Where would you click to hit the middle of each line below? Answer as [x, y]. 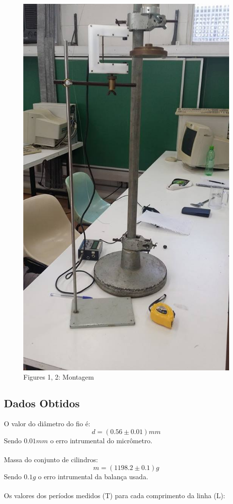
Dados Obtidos [42, 403]
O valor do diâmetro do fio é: [47, 424]
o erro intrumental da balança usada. [93, 476]
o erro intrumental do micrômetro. [101, 440]
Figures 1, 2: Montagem [59, 377]
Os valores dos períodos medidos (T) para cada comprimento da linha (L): [115, 495]
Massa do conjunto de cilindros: [51, 459]
